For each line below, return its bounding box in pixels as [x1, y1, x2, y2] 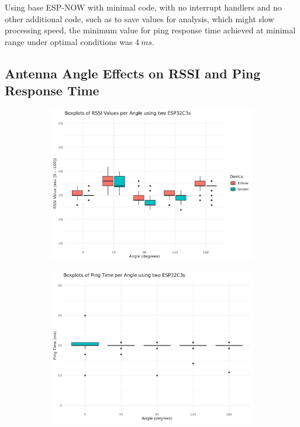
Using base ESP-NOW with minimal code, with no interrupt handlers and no [5, 1, 282, 13]
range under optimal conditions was [5, 35, 133, 47]
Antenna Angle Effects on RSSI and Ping [5, 64, 261, 82]
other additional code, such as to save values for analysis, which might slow [5, 12, 274, 25]
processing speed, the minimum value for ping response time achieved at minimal [5, 24, 296, 36]
